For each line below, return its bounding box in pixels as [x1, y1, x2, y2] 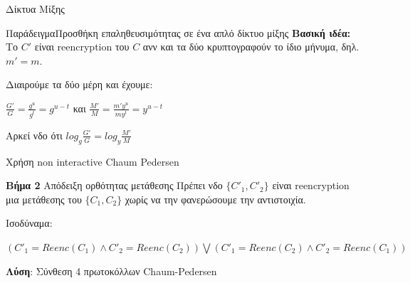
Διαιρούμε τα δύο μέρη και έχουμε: [6, 77, 153, 92]
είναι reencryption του [34, 39, 130, 54]
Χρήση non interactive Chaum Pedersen [6, 154, 179, 169]
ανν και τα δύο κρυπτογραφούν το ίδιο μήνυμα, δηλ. [142, 39, 359, 54]
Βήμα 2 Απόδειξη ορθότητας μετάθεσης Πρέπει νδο [6, 178, 223, 193]
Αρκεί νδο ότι [6, 127, 63, 142]
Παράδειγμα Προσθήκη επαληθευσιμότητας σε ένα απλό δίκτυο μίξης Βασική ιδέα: [6, 25, 351, 40]
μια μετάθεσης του [6, 191, 82, 206]
